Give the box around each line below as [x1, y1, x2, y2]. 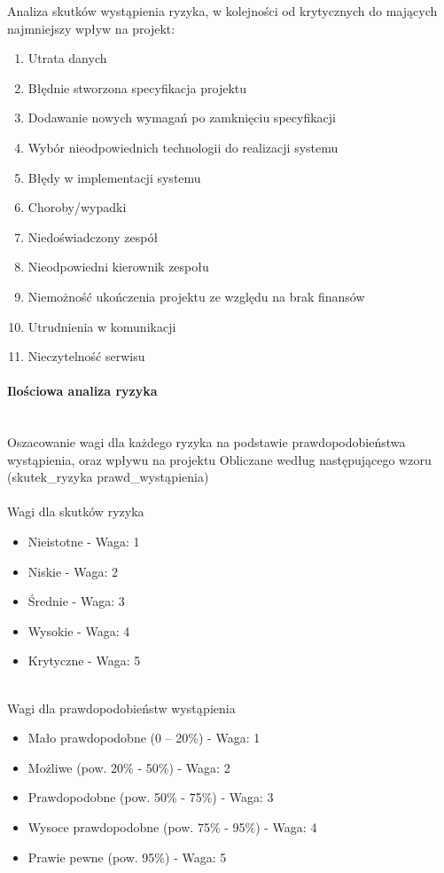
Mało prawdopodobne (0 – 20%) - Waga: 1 [27, 728, 261, 747]
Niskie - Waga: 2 [27, 562, 118, 580]
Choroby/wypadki [27, 198, 127, 216]
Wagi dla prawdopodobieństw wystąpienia [7, 698, 236, 717]
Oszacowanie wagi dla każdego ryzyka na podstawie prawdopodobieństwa [7, 433, 406, 452]
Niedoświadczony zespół [27, 227, 159, 246]
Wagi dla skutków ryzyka [7, 502, 144, 521]
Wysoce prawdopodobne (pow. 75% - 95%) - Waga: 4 [27, 818, 317, 837]
